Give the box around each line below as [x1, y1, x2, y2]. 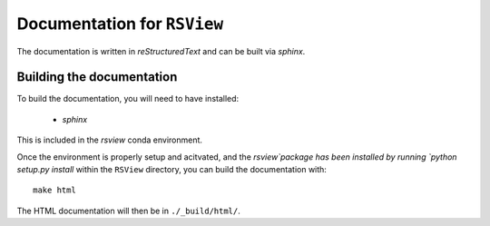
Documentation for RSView [16, 14, 224, 34]
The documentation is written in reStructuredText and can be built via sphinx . [16, 45, 306, 56]
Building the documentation [16, 69, 178, 85]
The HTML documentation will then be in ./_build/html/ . [16, 205, 240, 216]
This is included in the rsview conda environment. [16, 134, 203, 145]
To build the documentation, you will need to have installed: [16, 93, 240, 104]
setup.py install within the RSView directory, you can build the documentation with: [16, 164, 327, 175]
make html [33, 185, 76, 195]
